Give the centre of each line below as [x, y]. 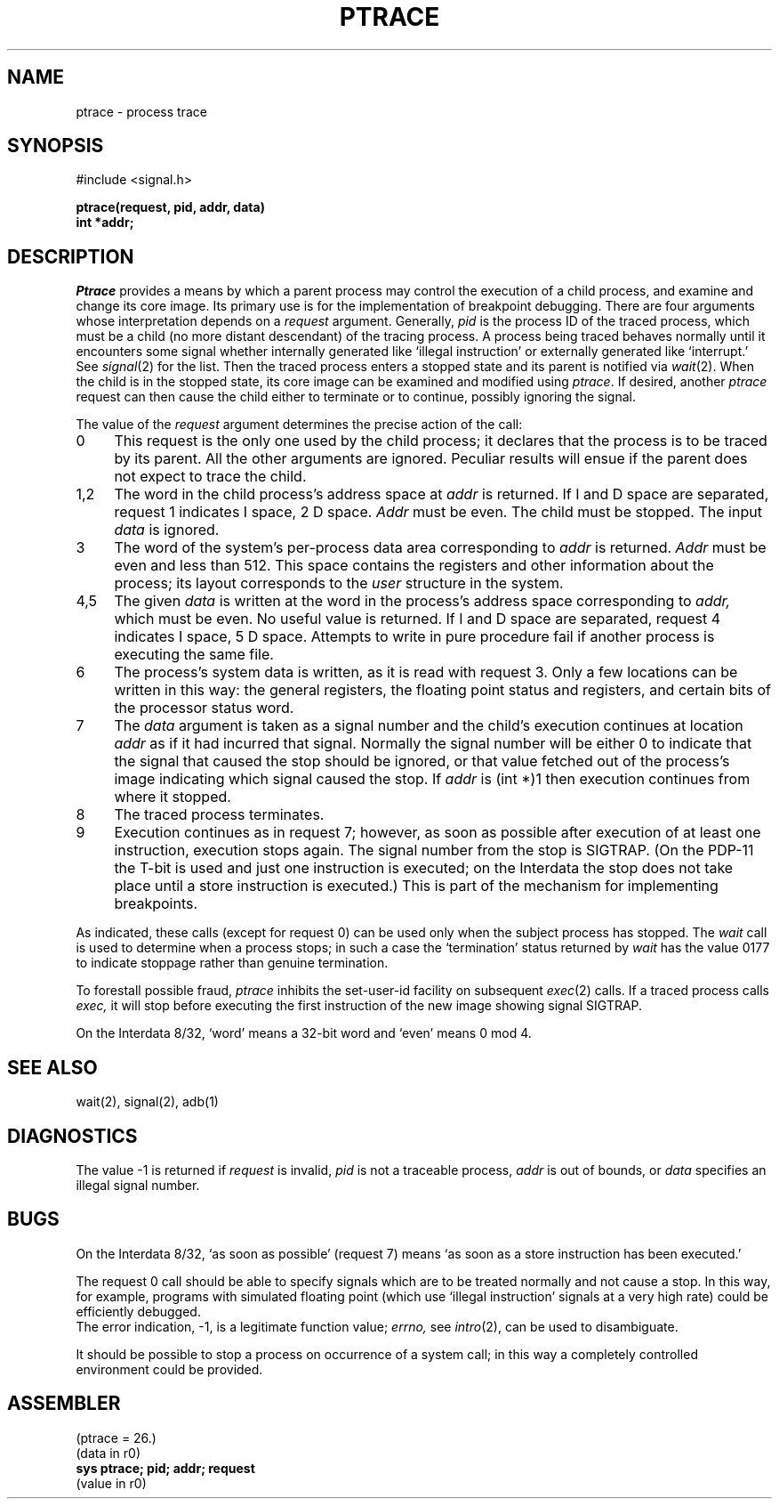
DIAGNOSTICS [72, 1136]
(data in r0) [108, 1453]
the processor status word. [204, 708]
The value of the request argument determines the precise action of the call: [299, 425]
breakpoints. [156, 904]
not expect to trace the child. [210, 477]
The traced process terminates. [219, 815]
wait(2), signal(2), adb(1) [147, 1102]
